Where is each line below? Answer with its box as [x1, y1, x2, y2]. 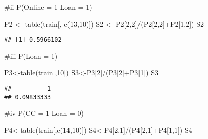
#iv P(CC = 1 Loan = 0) [4, 108, 84, 118]
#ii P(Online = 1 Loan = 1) [4, 2, 92, 12]
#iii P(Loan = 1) [4, 50, 58, 61]
